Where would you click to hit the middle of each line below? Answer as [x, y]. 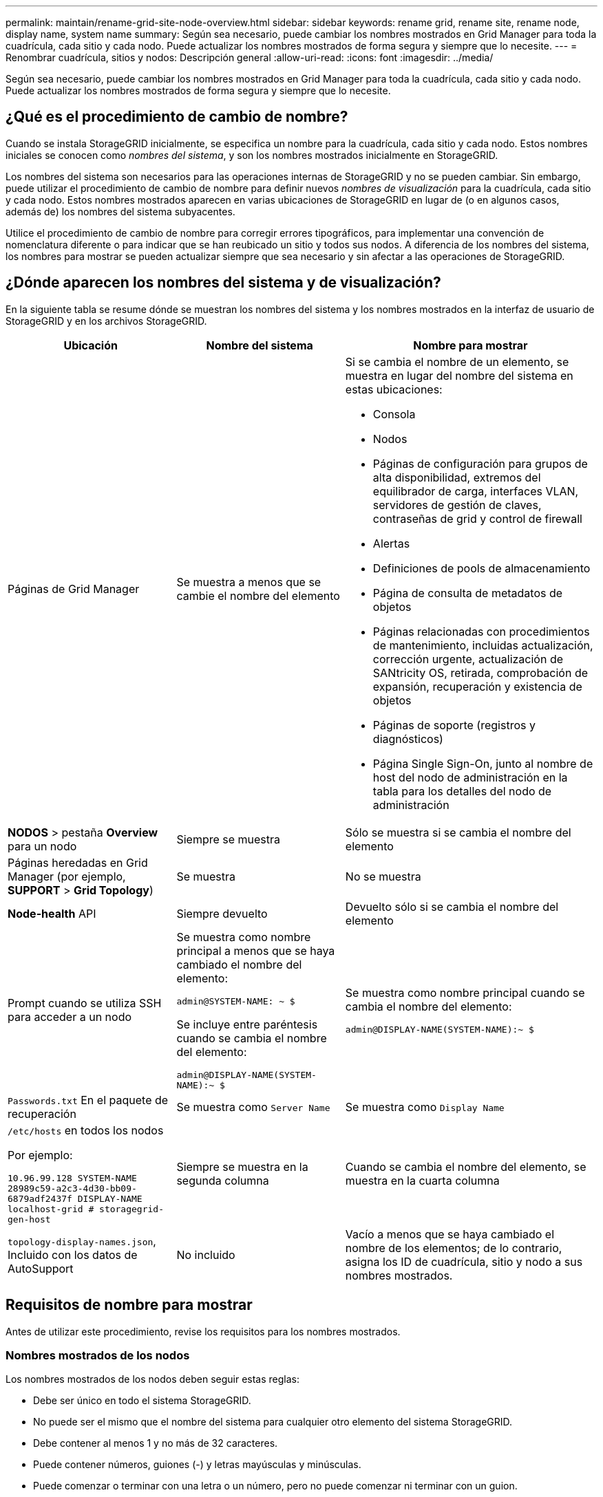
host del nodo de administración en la [470, 777]
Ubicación [91, 345]
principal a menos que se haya [256, 950]
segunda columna [223, 1181]
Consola [394, 414]
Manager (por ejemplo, [67, 876]
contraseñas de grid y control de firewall [477, 518]
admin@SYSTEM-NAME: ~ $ [236, 1001]
